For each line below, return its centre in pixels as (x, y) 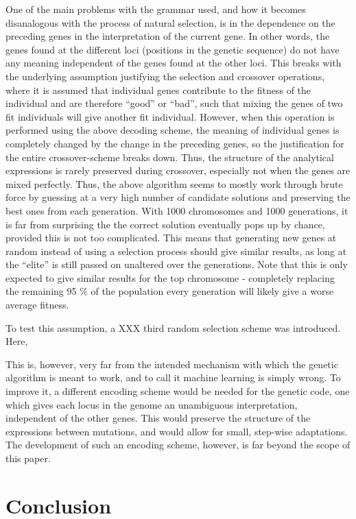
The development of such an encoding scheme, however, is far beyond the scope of (178, 445)
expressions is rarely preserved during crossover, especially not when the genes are (178, 170)
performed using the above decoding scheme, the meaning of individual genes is (173, 130)
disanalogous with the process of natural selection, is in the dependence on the (170, 22)
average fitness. (37, 305)
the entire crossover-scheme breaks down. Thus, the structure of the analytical (170, 157)
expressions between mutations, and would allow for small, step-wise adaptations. (177, 431)
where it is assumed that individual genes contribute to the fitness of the (158, 89)
